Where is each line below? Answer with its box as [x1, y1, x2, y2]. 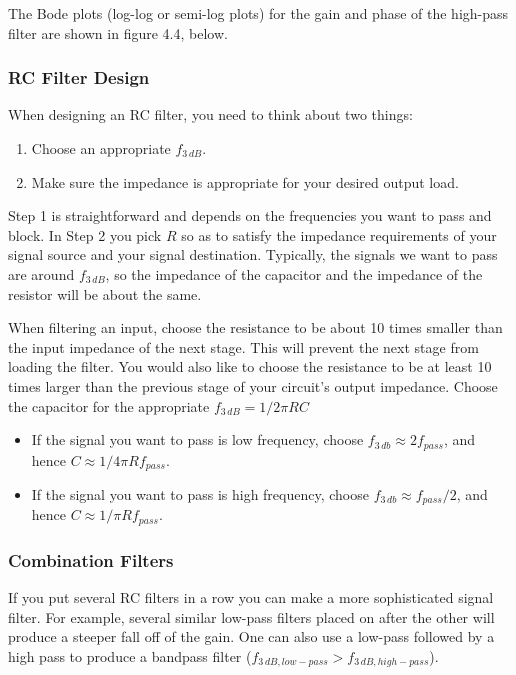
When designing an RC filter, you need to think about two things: [8, 104, 413, 125]
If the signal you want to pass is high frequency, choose [31, 484, 369, 505]
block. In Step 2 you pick [8, 224, 162, 245]
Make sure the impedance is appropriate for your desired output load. [31, 171, 459, 192]
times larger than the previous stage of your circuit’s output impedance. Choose [8, 375, 498, 396]
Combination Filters [8, 547, 174, 572]
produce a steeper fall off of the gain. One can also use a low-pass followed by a [8, 626, 495, 647]
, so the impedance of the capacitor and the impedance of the [105, 263, 483, 284]
